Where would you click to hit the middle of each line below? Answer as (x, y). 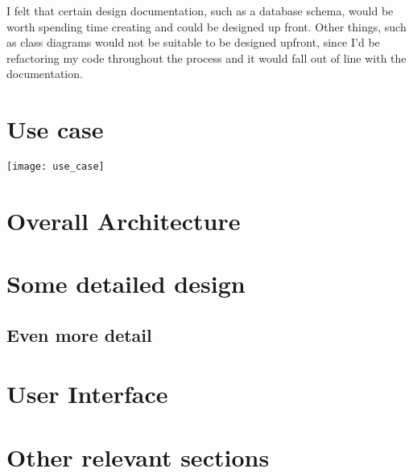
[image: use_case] (56, 167)
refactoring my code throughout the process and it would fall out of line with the (206, 58)
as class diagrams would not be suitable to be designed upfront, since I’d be (193, 42)
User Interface (87, 394)
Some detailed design (126, 284)
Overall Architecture (124, 220)
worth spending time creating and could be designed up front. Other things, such (206, 26)
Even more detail (79, 334)
